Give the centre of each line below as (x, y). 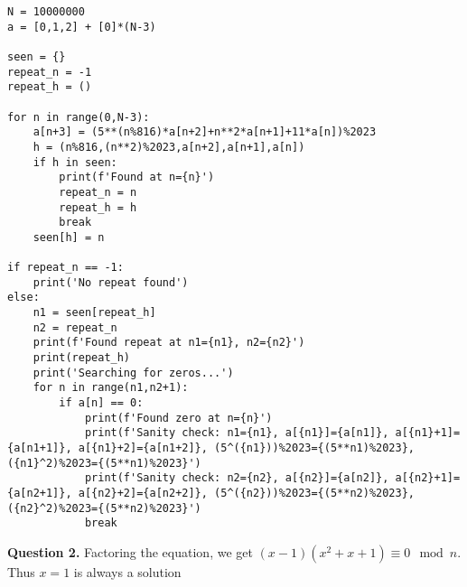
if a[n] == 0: (101, 403)
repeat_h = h (98, 207)
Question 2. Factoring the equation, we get (130, 551)
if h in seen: (75, 162)
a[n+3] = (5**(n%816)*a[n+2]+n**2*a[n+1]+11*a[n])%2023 (205, 132)
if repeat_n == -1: (65, 268)
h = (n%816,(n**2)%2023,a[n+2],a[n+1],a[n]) (169, 147)
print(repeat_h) (82, 358)
